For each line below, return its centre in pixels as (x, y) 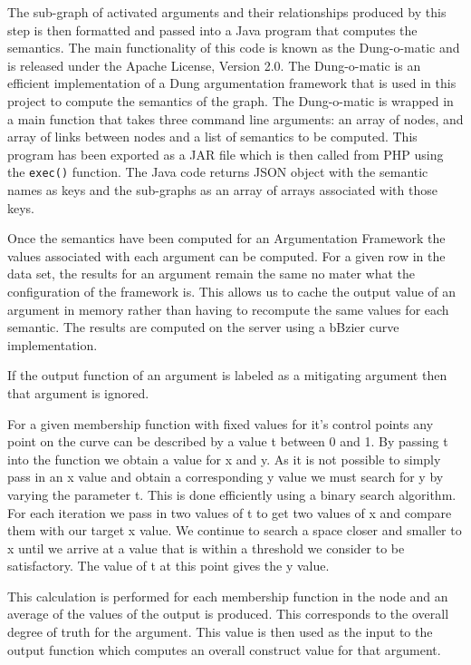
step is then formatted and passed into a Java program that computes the (212, 29)
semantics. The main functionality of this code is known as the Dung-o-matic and (234, 48)
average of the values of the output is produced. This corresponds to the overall (228, 614)
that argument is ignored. (78, 392)
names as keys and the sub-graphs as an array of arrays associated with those (222, 190)
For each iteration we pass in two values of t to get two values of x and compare (230, 512)
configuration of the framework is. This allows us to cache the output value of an (232, 291)
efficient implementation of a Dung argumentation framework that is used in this (232, 83)
